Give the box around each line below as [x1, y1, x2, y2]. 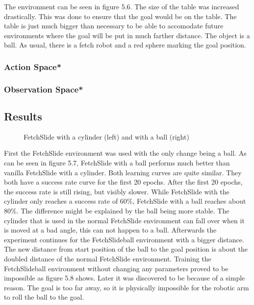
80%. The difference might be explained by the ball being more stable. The [4, 206, 229, 216]
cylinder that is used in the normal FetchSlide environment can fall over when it [4, 215, 245, 225]
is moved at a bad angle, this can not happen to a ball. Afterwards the [4, 225, 217, 235]
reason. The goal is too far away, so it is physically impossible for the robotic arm [4, 282, 249, 292]
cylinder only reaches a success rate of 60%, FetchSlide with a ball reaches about [4, 196, 246, 206]
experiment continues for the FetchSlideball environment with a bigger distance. [4, 234, 244, 244]
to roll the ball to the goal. [4, 292, 84, 302]
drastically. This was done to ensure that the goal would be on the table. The [4, 11, 237, 21]
